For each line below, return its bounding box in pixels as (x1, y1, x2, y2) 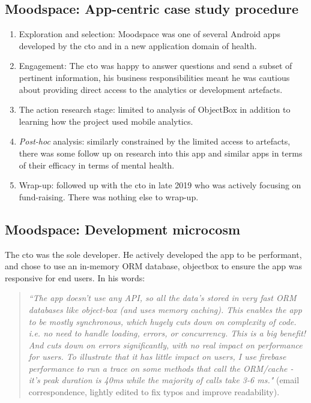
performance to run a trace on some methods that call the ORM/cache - (28, 362, 294, 374)
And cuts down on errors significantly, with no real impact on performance (28, 338, 303, 351)
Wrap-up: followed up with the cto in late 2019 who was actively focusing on (19, 179, 301, 191)
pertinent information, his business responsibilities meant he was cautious (19, 71, 290, 83)
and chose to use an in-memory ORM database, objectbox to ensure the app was (5, 260, 302, 272)
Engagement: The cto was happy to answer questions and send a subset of (19, 59, 292, 72)
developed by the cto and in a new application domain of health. (19, 39, 257, 52)
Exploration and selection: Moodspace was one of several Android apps (19, 28, 280, 40)
